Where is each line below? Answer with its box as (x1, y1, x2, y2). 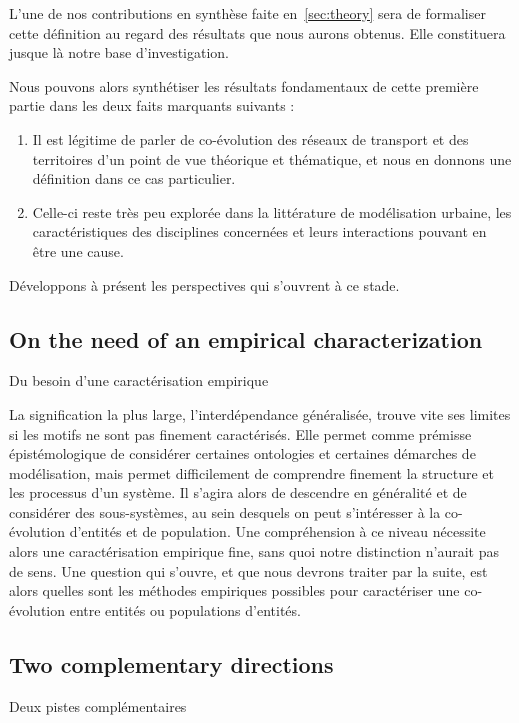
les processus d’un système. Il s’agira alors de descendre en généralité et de (9, 482, 467, 503)
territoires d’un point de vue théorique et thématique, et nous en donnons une (32, 148, 512, 169)
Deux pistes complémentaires (9, 695, 187, 716)
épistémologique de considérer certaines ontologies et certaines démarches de (9, 443, 476, 464)
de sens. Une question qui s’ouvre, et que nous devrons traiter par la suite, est (9, 560, 488, 581)
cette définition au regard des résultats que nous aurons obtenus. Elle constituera (9, 22, 506, 43)
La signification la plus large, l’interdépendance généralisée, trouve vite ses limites (9, 403, 511, 424)
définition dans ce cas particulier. (32, 168, 236, 189)
